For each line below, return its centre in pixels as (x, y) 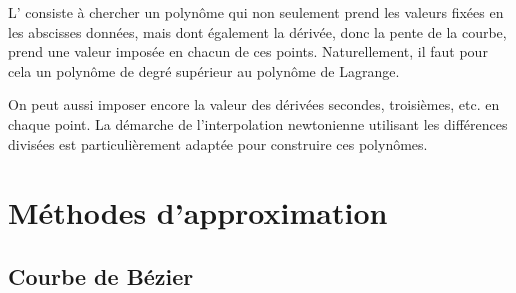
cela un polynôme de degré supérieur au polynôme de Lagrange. (204, 70)
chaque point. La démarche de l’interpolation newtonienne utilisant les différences (258, 123)
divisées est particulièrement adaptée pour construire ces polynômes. (218, 143)
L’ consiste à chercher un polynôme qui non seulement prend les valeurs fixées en (256, 12)
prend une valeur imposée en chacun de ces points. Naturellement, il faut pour (248, 51)
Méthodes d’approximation (198, 212)
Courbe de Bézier (101, 275)
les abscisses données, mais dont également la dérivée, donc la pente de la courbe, (257, 31)
